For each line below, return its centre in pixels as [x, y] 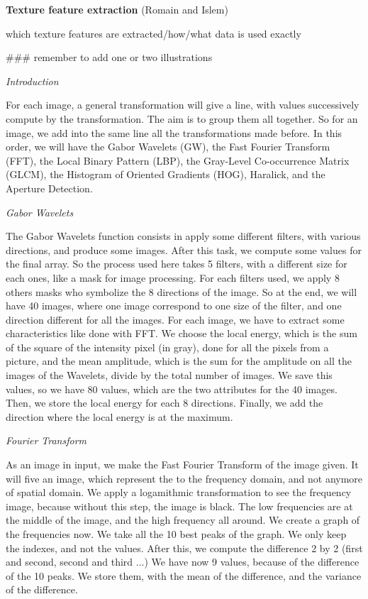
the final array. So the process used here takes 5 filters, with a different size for [177, 264]
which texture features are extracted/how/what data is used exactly [154, 33]
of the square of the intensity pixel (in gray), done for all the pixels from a [167, 347]
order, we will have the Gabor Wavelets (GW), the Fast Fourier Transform [168, 147]
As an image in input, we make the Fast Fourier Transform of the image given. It [182, 465]
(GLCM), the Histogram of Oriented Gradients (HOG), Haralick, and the [166, 174]
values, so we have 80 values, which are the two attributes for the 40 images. [172, 389]
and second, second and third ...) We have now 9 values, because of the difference [183, 562]
